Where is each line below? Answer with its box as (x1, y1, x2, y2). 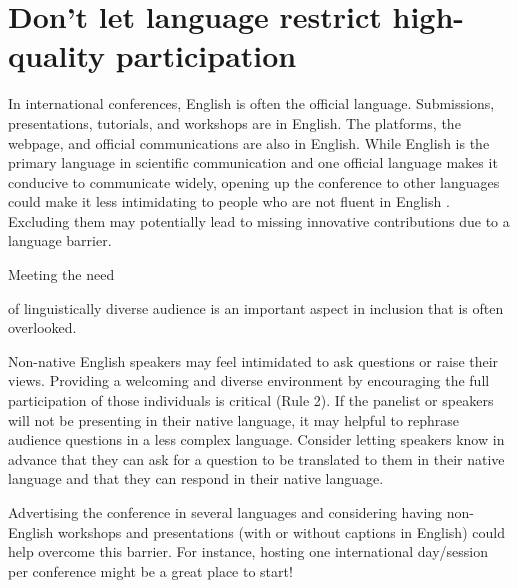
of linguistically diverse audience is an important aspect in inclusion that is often (8, 297, 504, 318)
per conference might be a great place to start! (8, 560, 293, 581)
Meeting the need (8, 264, 115, 285)
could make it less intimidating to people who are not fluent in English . (8, 191, 450, 212)
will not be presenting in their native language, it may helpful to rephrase (8, 409, 460, 430)
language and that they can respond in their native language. (8, 468, 384, 489)
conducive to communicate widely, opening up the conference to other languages (8, 171, 500, 192)
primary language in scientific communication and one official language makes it (8, 152, 498, 173)
